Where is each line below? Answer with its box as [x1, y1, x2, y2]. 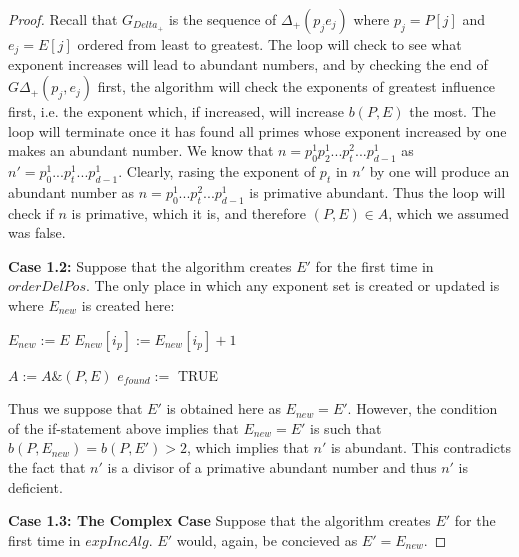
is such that [310, 417, 382, 438]
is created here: [81, 295, 175, 315]
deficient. [8, 476, 63, 497]
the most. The [409, 101, 496, 122]
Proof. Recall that [8, 9, 118, 29]
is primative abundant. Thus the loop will [249, 181, 506, 202]
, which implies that [187, 437, 309, 458]
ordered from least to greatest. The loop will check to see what [77, 34, 462, 54]
